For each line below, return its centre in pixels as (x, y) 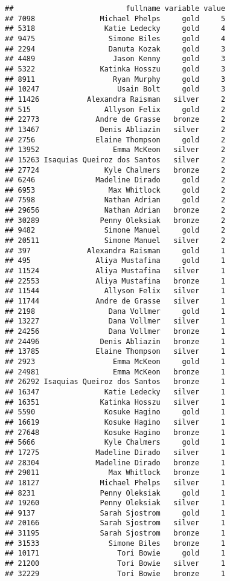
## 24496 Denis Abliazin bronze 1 (115, 341)
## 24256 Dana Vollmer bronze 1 (115, 331)
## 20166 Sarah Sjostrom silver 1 (115, 523)
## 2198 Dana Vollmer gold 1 (115, 311)
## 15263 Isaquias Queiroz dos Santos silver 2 (115, 160)
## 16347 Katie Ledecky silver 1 (115, 392)
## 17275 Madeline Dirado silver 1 (115, 452)
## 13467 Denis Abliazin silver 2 (115, 129)
